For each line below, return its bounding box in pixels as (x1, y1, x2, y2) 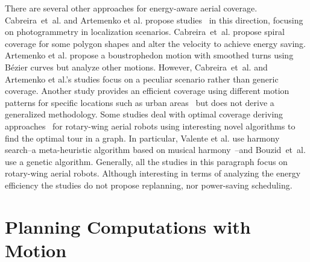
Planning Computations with (5, 214, 251, 239)
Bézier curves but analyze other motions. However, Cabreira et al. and (5, 60, 268, 73)
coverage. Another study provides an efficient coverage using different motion (5, 84, 289, 97)
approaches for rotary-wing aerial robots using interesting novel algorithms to (5, 119, 296, 132)
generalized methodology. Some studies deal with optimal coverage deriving (5, 108, 283, 120)
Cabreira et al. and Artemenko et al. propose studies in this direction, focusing (5, 13, 303, 26)
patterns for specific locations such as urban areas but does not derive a (5, 96, 274, 108)
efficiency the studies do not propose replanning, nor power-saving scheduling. (5, 178, 293, 191)
